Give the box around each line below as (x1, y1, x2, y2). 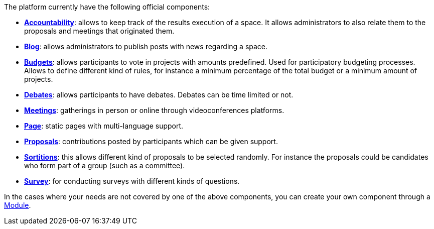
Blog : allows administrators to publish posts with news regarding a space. (24, 42, 268, 51)
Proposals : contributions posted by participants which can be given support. (24, 137, 278, 146)
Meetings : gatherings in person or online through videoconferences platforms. (24, 106, 284, 114)
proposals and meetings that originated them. (24, 27, 175, 35)
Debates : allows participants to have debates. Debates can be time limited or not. (24, 90, 294, 99)
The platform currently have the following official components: (4, 3, 210, 11)
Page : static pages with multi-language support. (24, 122, 184, 130)
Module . (4, 201, 31, 209)
